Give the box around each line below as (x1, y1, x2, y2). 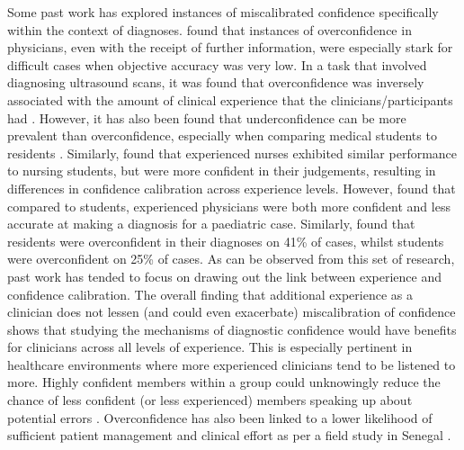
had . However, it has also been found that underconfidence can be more (7, 108, 406, 127)
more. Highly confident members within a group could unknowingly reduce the (7, 373, 441, 391)
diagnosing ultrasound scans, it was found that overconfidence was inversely (7, 73, 424, 92)
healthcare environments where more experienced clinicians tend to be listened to (7, 355, 456, 373)
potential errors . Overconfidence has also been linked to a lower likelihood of (7, 408, 433, 427)
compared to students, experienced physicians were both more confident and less (7, 196, 451, 215)
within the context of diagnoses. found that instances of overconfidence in (7, 20, 412, 39)
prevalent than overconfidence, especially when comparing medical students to (7, 126, 437, 145)
